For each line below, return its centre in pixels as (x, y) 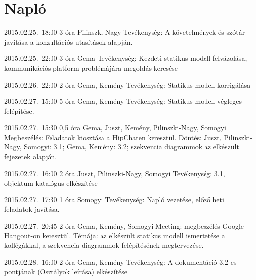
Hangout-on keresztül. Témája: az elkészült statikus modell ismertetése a (115, 235)
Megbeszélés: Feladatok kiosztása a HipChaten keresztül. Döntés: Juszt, (113, 137)
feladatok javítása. (32, 209)
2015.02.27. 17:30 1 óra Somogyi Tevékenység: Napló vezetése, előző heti (114, 199)
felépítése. (19, 111)
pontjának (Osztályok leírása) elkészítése (66, 271)
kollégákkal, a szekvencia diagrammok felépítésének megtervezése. (104, 245)
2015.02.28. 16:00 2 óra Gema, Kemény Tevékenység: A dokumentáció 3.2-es (121, 261)
